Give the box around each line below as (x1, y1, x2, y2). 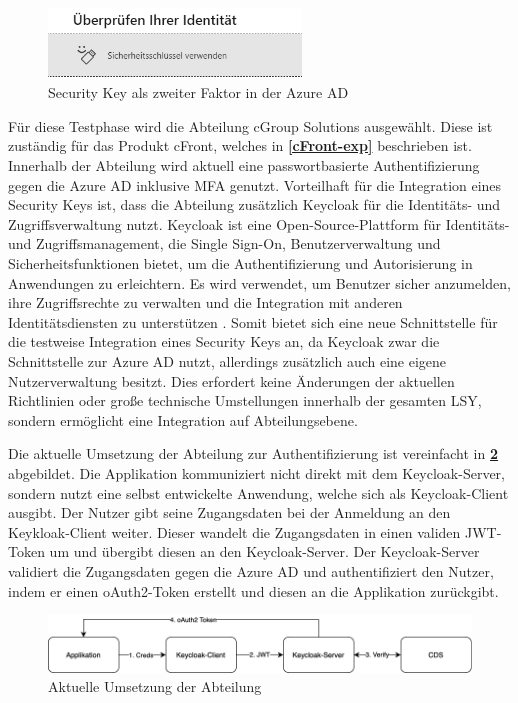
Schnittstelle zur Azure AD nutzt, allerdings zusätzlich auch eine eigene (8, 351, 447, 371)
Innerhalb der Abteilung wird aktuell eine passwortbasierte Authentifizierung (8, 155, 480, 176)
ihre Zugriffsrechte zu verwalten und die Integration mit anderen (8, 292, 403, 313)
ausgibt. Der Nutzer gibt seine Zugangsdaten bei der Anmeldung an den (8, 502, 451, 523)
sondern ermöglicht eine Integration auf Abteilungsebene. (8, 409, 358, 430)
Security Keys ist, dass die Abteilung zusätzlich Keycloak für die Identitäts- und (8, 194, 501, 215)
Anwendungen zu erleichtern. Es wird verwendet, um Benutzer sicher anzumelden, (8, 272, 511, 293)
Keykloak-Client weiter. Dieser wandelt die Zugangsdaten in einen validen (8, 521, 461, 542)
